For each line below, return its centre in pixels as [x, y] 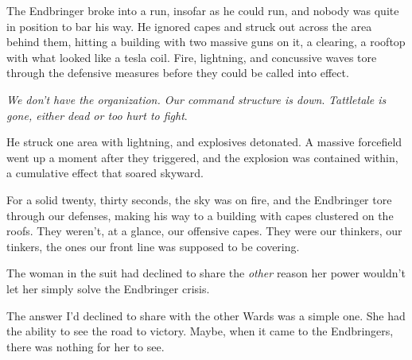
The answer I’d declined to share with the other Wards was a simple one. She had [206, 315]
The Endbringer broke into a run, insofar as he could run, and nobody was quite [203, 10]
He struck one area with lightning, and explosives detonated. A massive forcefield [204, 142]
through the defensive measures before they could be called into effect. [178, 73]
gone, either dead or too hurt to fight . [97, 115]
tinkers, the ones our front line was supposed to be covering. [153, 246]
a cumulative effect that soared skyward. [105, 173]
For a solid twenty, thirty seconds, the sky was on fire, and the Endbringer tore [199, 199]
